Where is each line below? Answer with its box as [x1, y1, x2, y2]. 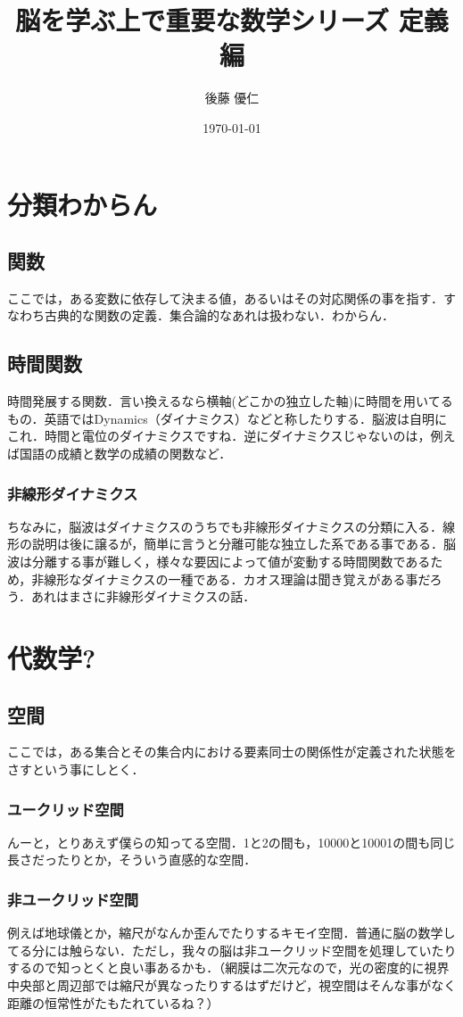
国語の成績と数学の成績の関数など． [19, 444, 232, 463]
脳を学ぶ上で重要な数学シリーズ [15, 2, 389, 38]
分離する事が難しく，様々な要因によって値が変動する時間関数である [31, 552, 431, 571]
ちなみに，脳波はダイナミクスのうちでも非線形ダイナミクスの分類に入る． [7, 517, 442, 535]
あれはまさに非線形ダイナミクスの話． [30, 587, 256, 606]
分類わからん [7, 186, 158, 222]
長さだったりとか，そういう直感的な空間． [7, 850, 257, 869]
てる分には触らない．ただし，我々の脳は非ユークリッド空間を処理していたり [7, 940, 457, 959]
